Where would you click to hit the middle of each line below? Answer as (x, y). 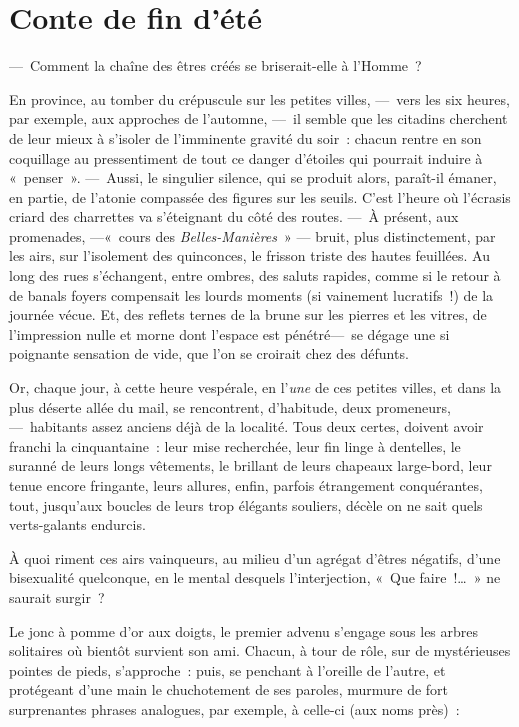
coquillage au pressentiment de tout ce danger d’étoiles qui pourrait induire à (246, 157)
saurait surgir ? (57, 596)
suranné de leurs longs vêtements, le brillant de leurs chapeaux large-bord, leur (250, 465)
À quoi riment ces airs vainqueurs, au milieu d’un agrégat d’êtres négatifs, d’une (255, 557)
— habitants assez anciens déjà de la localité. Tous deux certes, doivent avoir (246, 426)
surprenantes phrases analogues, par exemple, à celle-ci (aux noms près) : (234, 708)
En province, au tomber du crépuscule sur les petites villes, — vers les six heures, (259, 98)
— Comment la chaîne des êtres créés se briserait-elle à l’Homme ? (215, 65)
